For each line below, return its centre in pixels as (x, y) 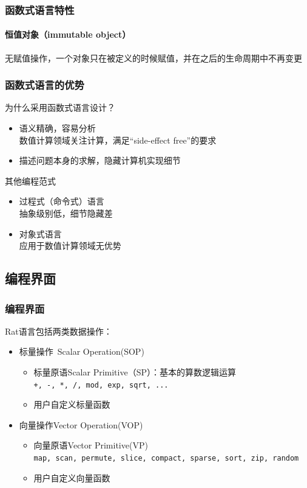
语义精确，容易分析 (57, 128)
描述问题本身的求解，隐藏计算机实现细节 (100, 160)
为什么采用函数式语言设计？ (60, 107)
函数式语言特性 (40, 9)
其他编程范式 (30, 180)
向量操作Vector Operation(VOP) (81, 424)
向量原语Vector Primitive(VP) (91, 445)
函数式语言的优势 (45, 85)
